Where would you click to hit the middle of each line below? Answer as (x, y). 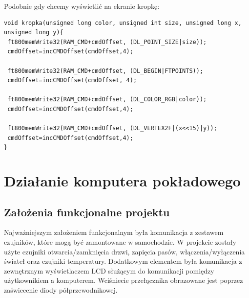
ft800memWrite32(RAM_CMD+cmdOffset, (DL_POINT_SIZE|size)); (107, 42)
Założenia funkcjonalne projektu (87, 212)
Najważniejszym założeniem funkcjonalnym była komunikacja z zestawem (114, 232)
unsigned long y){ (34, 33)
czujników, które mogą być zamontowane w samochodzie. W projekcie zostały (120, 242)
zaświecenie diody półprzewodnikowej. (61, 290)
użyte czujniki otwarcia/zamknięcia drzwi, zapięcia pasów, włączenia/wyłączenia (124, 251)
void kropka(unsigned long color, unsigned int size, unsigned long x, (123, 23)
